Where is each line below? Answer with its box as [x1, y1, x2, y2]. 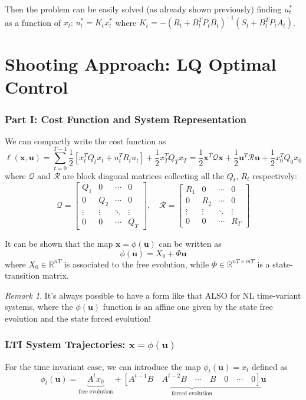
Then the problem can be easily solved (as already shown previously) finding [5, 3, 282, 15]
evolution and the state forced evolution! [5, 312, 151, 324]
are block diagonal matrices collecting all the [62, 169, 225, 181]
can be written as [159, 237, 222, 249]
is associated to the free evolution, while [64, 257, 209, 270]
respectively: [252, 169, 297, 181]
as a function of [5, 16, 61, 28]
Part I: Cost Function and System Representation [5, 111, 247, 126]
